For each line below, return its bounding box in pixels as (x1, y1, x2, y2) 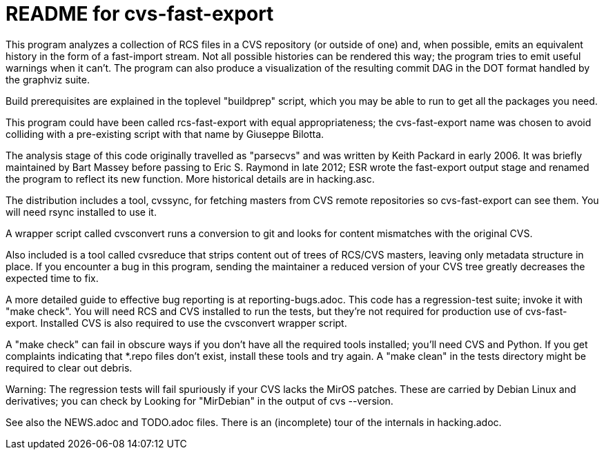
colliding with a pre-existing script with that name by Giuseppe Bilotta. (6, 128, 324, 140)
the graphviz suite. (6, 73, 90, 85)
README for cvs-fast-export (6, 2, 274, 26)
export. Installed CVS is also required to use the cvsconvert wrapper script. (6, 316, 347, 329)
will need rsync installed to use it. (6, 205, 157, 218)
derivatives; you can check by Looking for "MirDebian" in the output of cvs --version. (6, 394, 393, 407)
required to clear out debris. (6, 361, 133, 374)
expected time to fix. (6, 272, 99, 284)
